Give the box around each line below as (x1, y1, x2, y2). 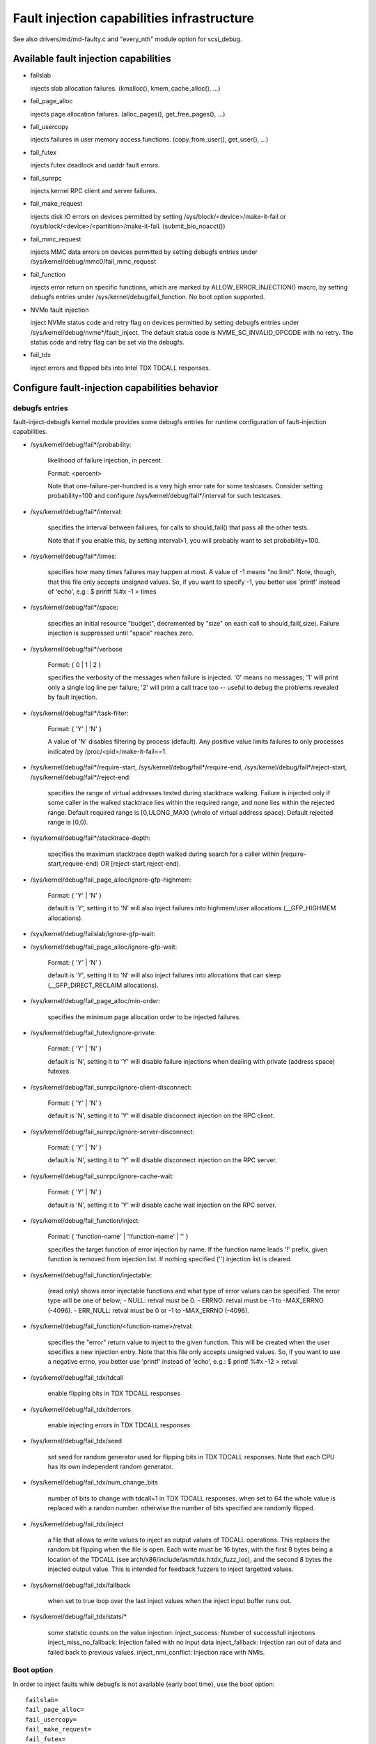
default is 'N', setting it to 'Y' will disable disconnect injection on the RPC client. (47, 1111, 275, 1120)
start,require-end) (47, 859, 100, 868)
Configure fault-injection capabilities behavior (13, 382, 219, 393)
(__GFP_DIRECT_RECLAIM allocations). (47, 981, 159, 989)
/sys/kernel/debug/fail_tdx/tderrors (30, 1405, 132, 1413)
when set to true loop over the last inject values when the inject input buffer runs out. (47, 1596, 292, 1604)
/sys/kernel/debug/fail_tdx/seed (30, 1437, 122, 1445)
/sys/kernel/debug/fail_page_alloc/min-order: (30, 997, 160, 1005)
